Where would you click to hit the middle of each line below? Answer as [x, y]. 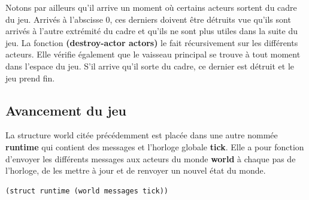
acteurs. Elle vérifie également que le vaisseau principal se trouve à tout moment [153, 54]
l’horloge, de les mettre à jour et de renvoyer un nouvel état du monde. [136, 170]
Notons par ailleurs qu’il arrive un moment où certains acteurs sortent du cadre [151, 7]
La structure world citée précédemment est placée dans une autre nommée [142, 135]
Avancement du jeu [66, 110]
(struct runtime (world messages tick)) [87, 191]
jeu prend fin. [30, 78]
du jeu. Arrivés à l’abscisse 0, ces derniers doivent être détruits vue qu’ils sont [148, 19]
